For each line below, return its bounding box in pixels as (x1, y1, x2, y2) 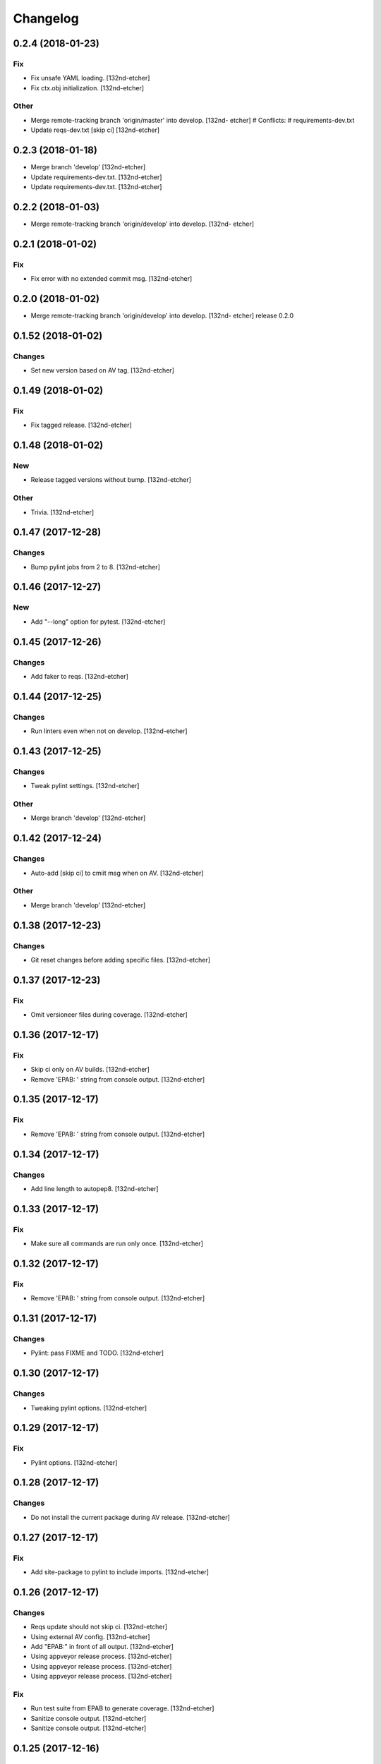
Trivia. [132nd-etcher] (30, 508, 95, 516)
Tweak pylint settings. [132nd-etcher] (30, 782, 140, 790)
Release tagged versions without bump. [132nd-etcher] (30, 476, 192, 484)
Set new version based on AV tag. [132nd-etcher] (30, 366, 174, 375)
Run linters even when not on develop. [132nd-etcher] (30, 727, 188, 735)
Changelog (13, 11, 79, 26)
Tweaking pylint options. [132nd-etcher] (30, 1403, 147, 1412)
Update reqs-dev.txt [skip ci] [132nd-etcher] (30, 126, 160, 134)
